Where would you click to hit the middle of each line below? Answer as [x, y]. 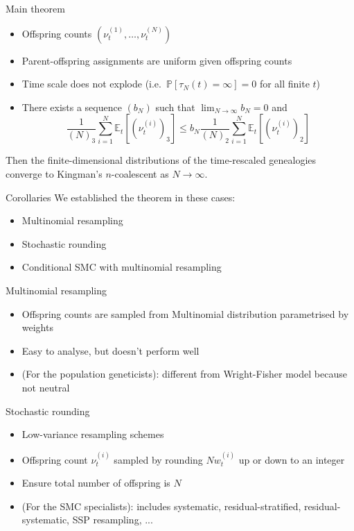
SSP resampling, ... [113, 520]
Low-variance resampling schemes [93, 434]
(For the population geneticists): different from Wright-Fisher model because [184, 374]
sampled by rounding [158, 459]
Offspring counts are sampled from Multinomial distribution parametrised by [185, 313]
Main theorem [35, 8]
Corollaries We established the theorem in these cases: [121, 197]
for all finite [284, 84]
